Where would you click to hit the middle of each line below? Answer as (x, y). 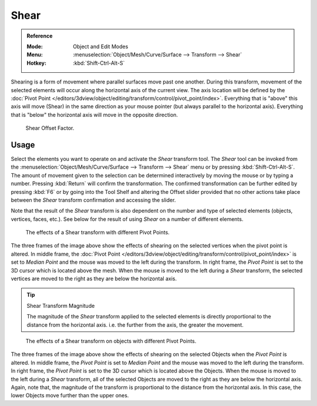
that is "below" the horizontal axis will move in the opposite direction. (95, 115)
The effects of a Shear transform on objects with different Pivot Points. (111, 341)
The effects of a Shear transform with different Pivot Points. (97, 233)
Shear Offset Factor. (50, 128)
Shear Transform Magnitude (61, 306)
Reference (40, 36)
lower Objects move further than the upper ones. (70, 395)
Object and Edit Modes (101, 46)
